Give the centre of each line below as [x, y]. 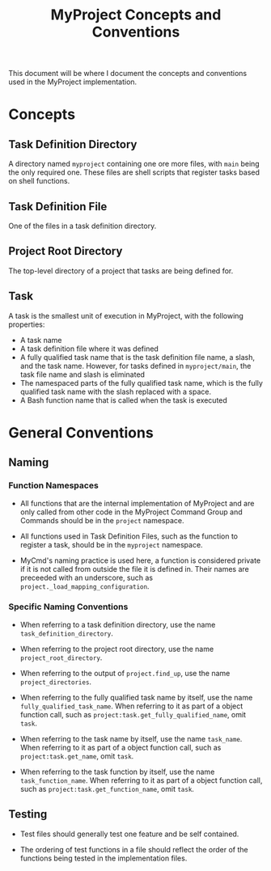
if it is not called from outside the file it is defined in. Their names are [134, 569]
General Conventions [81, 432]
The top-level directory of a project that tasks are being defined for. [121, 271]
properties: [27, 324]
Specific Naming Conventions [68, 607]
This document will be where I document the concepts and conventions [128, 74]
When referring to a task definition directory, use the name [118, 624]
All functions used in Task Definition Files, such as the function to [129, 536]
